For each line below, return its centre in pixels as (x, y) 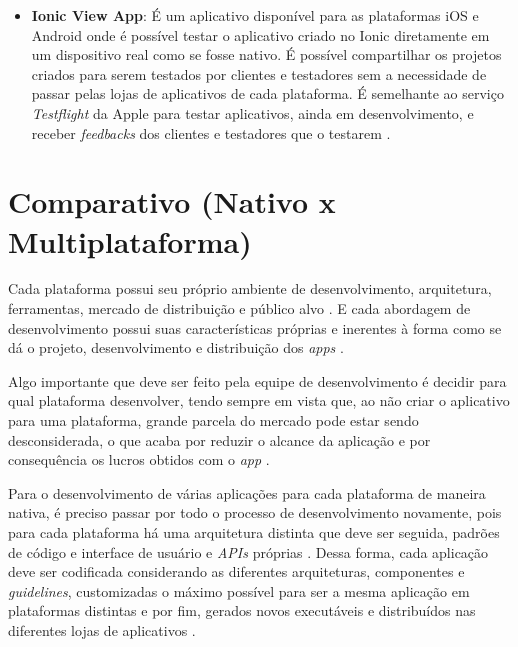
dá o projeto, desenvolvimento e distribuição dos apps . (176, 347)
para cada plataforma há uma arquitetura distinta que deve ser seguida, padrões (254, 532)
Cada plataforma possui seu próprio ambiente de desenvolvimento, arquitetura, (250, 288)
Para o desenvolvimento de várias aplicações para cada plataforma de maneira (247, 492)
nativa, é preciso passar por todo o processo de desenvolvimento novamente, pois (255, 512)
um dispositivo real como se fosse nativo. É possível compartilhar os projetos (266, 54)
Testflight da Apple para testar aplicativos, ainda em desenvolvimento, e (252, 112)
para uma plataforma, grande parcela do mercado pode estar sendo (213, 420)
